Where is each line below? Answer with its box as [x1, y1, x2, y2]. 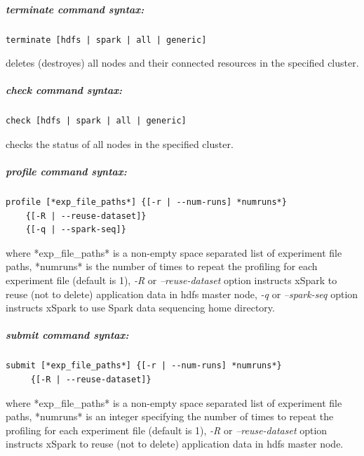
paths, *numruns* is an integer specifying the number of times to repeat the [6, 409, 334, 424]
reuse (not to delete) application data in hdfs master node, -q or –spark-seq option [6, 286, 358, 301]
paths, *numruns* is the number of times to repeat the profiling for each [6, 259, 318, 274]
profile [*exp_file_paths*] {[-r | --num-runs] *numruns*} [6, 197, 287, 208]
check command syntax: [6, 83, 123, 98]
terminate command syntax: [6, 1, 144, 16]
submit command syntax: [6, 328, 129, 342]
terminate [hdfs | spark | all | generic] [6, 34, 207, 45]
